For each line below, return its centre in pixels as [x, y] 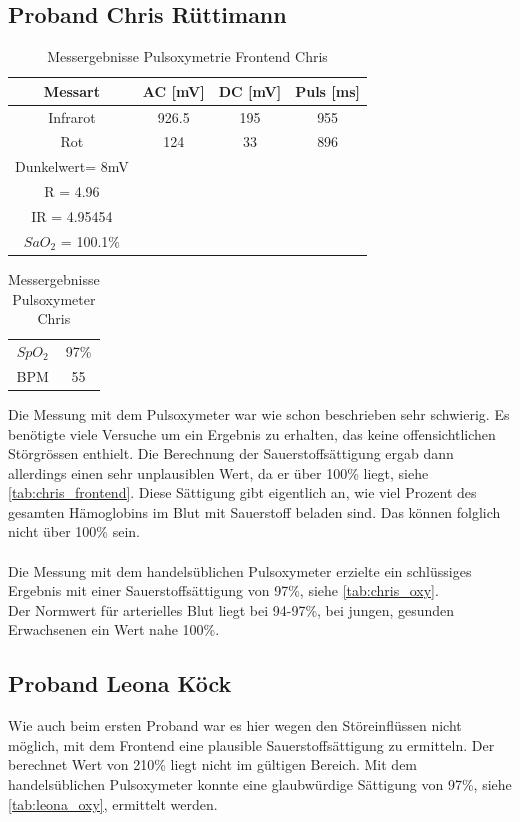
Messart [71, 90]
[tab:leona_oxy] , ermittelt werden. [113, 803]
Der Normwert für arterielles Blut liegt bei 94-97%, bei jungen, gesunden [231, 609]
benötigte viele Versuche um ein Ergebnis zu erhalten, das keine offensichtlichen [252, 433]
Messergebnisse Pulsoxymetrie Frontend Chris [187, 56]
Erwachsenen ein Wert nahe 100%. [114, 629]
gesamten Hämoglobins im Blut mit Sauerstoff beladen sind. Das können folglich [254, 511]
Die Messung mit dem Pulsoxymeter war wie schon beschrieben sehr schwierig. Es [259, 413]
